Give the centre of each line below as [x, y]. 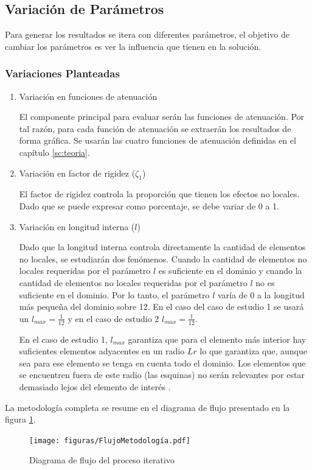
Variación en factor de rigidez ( [77, 173]
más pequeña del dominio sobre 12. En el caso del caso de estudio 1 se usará [161, 307]
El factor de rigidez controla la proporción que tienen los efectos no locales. [159, 194]
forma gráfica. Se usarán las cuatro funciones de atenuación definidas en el [158, 140]
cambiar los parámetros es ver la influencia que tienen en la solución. [133, 46]
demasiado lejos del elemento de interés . [95, 386]
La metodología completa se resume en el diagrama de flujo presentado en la [147, 407]
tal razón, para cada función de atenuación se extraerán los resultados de [155, 128]
